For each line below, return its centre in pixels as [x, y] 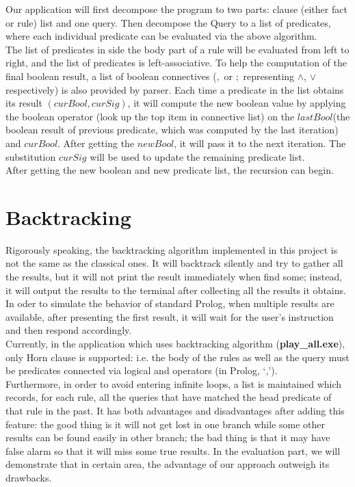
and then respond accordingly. [69, 330]
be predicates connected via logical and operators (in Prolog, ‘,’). [142, 370]
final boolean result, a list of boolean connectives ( [111, 76]
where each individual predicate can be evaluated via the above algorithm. [161, 36]
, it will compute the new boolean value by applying [237, 103]
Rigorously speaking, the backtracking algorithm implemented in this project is [172, 249]
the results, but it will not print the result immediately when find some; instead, [174, 277]
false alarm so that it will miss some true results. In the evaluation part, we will [173, 450]
